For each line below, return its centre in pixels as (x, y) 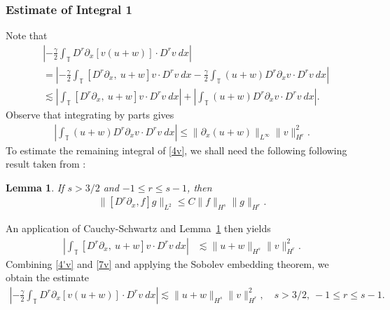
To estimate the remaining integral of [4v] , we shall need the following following (176, 150)
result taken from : (46, 164)
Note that (27, 35)
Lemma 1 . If (35, 187)
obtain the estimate (48, 277)
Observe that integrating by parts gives (90, 114)
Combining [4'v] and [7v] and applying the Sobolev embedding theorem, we (167, 263)
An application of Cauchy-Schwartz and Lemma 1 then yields (138, 228)
